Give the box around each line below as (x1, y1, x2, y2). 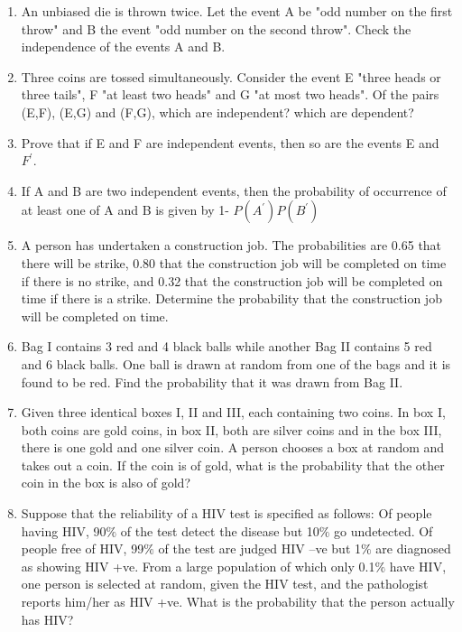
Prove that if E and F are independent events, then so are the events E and (21, 133, 439, 152)
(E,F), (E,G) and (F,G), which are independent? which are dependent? (21, 102, 414, 121)
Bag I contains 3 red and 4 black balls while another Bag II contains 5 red (21, 337, 432, 356)
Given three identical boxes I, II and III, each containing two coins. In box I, (21, 403, 446, 422)
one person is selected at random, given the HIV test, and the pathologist (21, 574, 429, 593)
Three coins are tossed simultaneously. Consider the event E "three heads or (21, 67, 441, 86)
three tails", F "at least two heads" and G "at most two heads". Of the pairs (21, 85, 439, 104)
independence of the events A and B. (21, 37, 226, 56)
